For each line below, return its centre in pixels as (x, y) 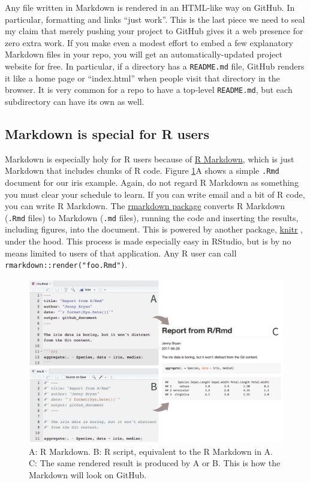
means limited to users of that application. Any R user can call (121, 253)
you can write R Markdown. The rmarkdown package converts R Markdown (145, 206)
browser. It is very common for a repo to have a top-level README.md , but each (149, 90)
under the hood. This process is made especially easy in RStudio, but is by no (148, 241)
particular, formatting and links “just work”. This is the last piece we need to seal (155, 19)
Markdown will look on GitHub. (88, 474)
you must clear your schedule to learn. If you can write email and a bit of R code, (155, 194)
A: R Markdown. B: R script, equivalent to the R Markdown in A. (151, 451)
